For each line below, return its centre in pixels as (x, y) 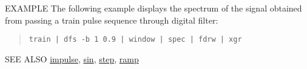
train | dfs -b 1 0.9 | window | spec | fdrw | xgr (135, 40)
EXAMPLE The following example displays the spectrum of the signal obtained (153, 8)
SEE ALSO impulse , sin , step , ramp (72, 58)
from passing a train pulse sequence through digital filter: (112, 20)
